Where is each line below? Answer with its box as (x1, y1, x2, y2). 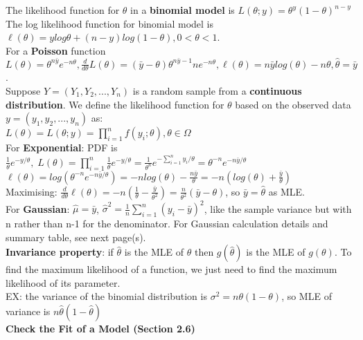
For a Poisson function (6, 43, 106, 57)
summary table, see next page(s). (6, 229, 146, 244)
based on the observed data (235, 97, 351, 111)
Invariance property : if (6, 245, 114, 259)
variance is (6, 304, 51, 319)
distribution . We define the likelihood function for (6, 97, 224, 111)
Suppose (6, 84, 41, 98)
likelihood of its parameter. (6, 275, 121, 290)
